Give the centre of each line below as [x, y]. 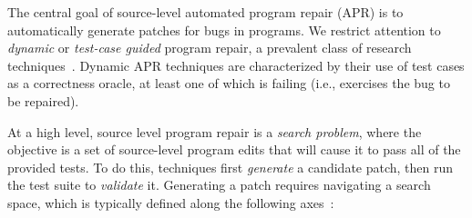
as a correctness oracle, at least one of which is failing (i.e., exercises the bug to [229, 83]
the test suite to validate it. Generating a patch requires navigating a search [219, 185]
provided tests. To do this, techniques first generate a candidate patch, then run [231, 167]
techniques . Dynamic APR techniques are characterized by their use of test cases [236, 65]
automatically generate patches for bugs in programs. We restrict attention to [224, 30]
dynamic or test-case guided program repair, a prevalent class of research [210, 48]
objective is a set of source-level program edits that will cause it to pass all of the [234, 149]
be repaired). [43, 100]
